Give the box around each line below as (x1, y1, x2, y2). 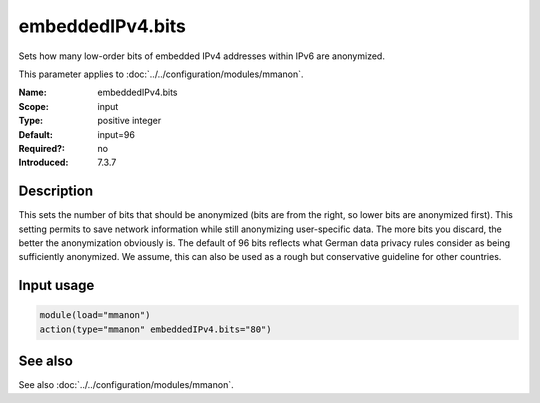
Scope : (18, 100, 49, 112)
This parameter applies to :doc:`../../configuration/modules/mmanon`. (18, 68, 304, 80)
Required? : (18, 142, 65, 154)
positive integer (97, 115, 162, 127)
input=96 (97, 128, 135, 140)
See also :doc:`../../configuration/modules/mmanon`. (18, 379, 234, 391)
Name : (18, 86, 47, 99)
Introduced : (18, 156, 69, 169)
